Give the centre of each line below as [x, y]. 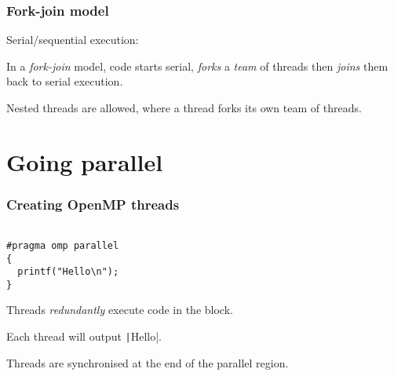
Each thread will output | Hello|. [84, 336]
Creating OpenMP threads [93, 204]
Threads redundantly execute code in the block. [120, 310]
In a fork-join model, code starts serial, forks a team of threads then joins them [197, 66]
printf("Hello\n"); [68, 272]
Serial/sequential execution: [73, 40]
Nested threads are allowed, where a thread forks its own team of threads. [184, 108]
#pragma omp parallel [63, 245]
